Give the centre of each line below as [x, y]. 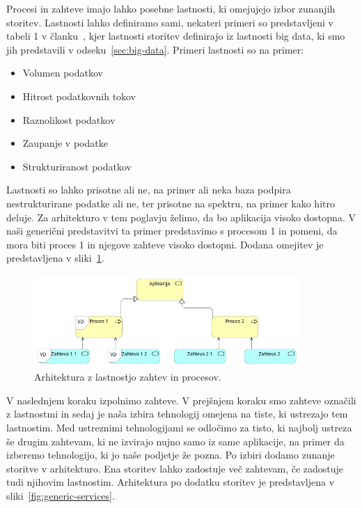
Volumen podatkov [63, 73]
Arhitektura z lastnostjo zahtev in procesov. [128, 377]
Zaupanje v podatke [65, 143]
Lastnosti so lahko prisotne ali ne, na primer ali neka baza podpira [149, 190]
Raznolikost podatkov [69, 119]
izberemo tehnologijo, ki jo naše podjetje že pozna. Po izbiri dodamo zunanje [171, 455]
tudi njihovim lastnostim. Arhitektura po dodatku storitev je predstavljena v [171, 482]
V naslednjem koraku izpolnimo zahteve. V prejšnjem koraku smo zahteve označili [181, 400]
